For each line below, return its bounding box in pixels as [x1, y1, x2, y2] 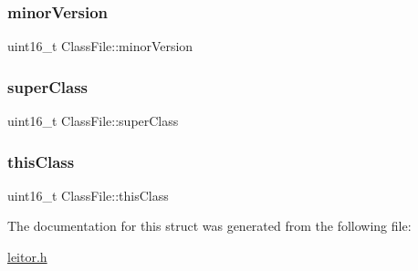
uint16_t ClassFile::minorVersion [7, 36, 193, 56]
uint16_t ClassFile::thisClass [7, 185, 169, 204]
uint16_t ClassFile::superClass [7, 111, 179, 130]
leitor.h [7, 247, 47, 266]
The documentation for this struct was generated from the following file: [7, 216, 412, 235]
